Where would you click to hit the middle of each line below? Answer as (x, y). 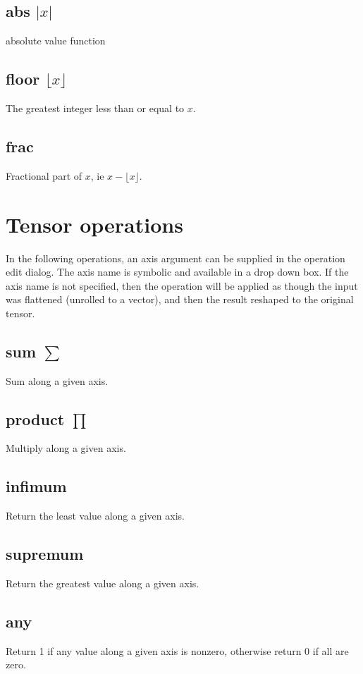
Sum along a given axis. (57, 380)
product (35, 418)
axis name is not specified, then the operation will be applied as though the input (182, 285)
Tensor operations (94, 224)
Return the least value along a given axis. (95, 516)
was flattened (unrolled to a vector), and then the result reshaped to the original (180, 299)
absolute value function (56, 41)
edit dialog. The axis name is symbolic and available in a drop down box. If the (177, 272)
